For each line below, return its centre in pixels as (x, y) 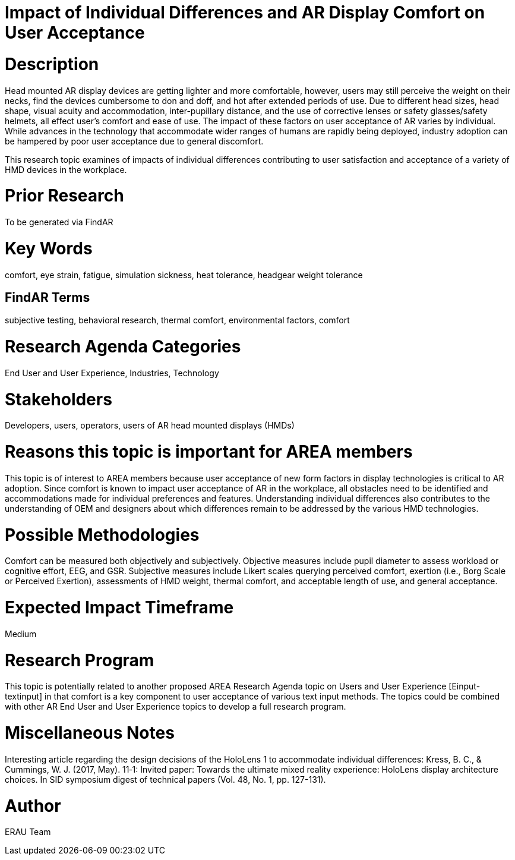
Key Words (49, 248)
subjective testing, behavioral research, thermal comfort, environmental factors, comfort (177, 320)
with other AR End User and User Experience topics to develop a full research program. (176, 707)
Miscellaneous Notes (90, 733)
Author (33, 806)
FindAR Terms (48, 297)
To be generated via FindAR (59, 222)
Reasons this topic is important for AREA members (209, 452)
